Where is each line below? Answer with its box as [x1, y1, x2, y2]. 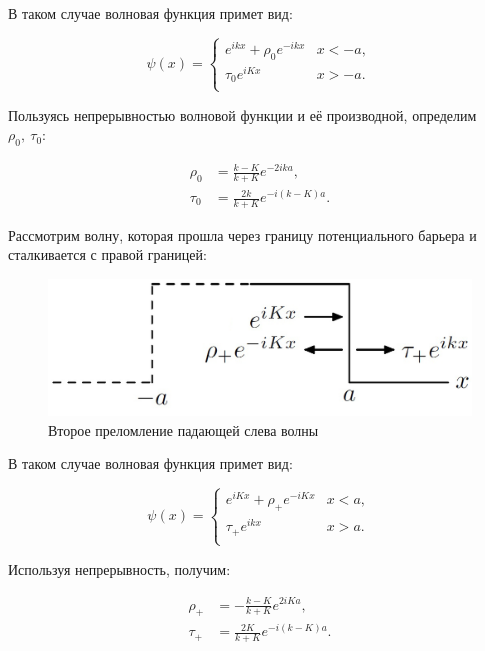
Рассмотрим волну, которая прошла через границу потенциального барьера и [8, 224, 477, 245]
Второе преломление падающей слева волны [48, 419, 319, 440]
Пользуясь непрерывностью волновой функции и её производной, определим [8, 104, 477, 125]
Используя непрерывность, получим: [8, 558, 231, 579]
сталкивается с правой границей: [8, 244, 207, 265]
